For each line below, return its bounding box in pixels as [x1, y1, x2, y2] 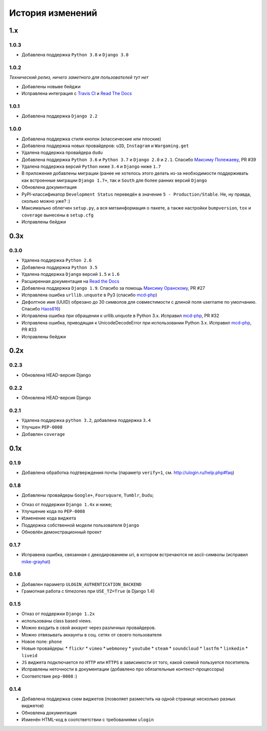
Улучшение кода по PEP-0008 [21, 508, 85, 514]
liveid [21, 653, 38, 658]
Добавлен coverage [21, 431, 65, 437]
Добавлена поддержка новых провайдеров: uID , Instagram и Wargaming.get [21, 143, 189, 149]
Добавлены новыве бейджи [21, 83, 81, 89]
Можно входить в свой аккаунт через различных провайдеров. [21, 625, 156, 631]
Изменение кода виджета [21, 515, 76, 521]
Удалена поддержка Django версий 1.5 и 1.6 [21, 271, 120, 277]
